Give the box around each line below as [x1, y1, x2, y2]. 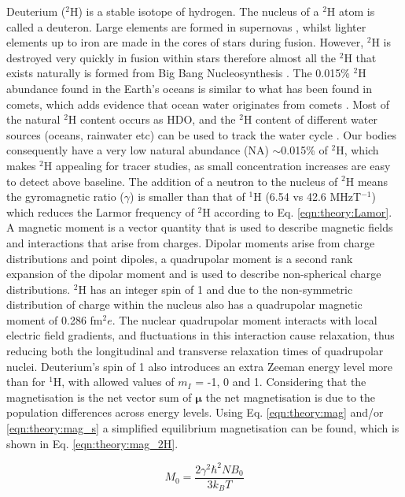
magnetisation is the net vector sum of [6, 388, 192, 405]
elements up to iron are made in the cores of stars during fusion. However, [6, 34, 364, 50]
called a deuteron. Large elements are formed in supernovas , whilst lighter [6, 18, 366, 35]
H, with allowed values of [53, 373, 175, 390]
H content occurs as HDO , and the [68, 111, 236, 128]
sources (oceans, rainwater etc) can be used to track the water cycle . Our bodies [6, 126, 396, 143]
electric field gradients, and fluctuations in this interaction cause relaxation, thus [6, 327, 395, 343]
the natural [6, 111, 61, 128]
